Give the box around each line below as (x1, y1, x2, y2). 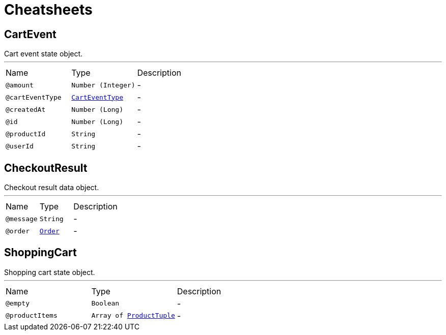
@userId (6, 142, 34, 150)
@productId (6, 130, 46, 138)
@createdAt (6, 105, 46, 113)
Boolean (91, 299, 120, 308)
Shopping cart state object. (4, 267, 95, 277)
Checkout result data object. (4, 183, 99, 192)
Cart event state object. (4, 49, 83, 58)
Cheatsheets (4, 1, 93, 18)
